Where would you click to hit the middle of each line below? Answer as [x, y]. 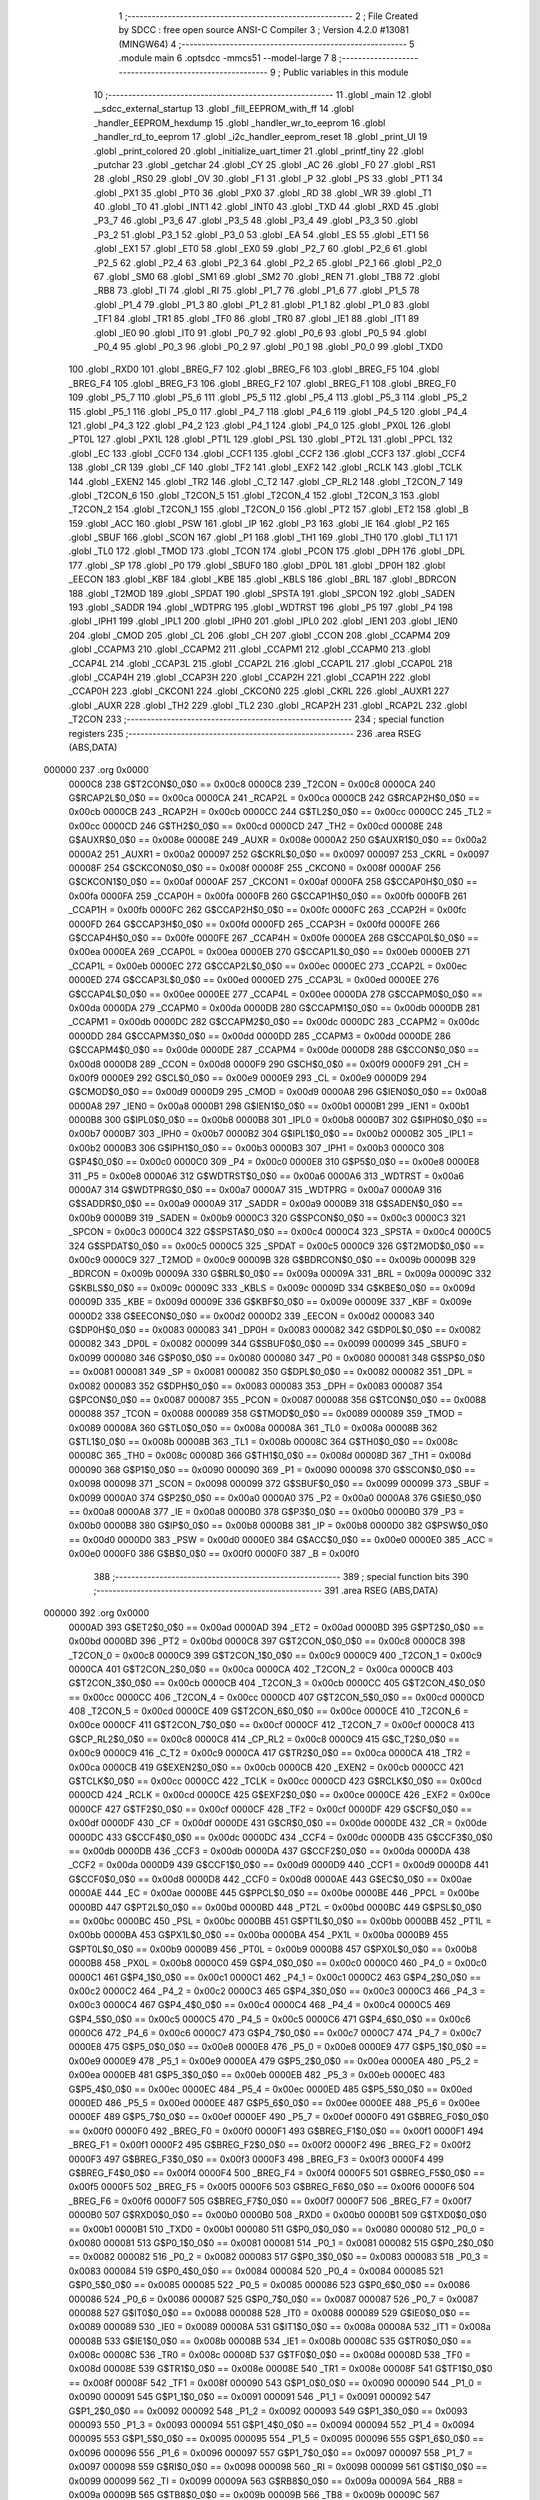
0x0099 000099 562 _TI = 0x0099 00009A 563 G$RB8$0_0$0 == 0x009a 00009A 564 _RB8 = [266, 2481]
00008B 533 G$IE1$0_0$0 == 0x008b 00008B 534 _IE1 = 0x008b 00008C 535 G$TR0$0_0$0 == [270, 2341]
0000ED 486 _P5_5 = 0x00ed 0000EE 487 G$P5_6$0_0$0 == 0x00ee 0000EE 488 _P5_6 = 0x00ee [274, 2103]
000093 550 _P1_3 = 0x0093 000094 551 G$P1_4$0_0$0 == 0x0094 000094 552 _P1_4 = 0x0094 [271, 2425]
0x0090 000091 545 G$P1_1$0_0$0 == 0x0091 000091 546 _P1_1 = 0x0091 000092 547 [249, 2397]
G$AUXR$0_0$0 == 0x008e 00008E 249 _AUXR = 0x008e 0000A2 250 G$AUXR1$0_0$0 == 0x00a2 [277, 840]
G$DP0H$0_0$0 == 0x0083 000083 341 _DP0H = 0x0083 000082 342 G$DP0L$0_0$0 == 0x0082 [275, 1329]
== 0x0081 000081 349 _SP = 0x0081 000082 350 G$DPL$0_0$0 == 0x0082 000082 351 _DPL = [271, 1372]
